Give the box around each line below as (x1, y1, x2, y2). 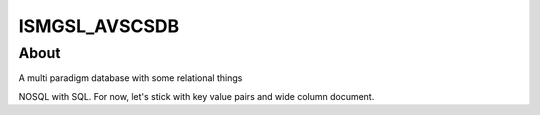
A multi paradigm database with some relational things (18, 72, 243, 84)
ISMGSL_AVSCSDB (18, 15, 180, 37)
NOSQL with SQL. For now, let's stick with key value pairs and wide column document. (18, 90, 375, 102)
